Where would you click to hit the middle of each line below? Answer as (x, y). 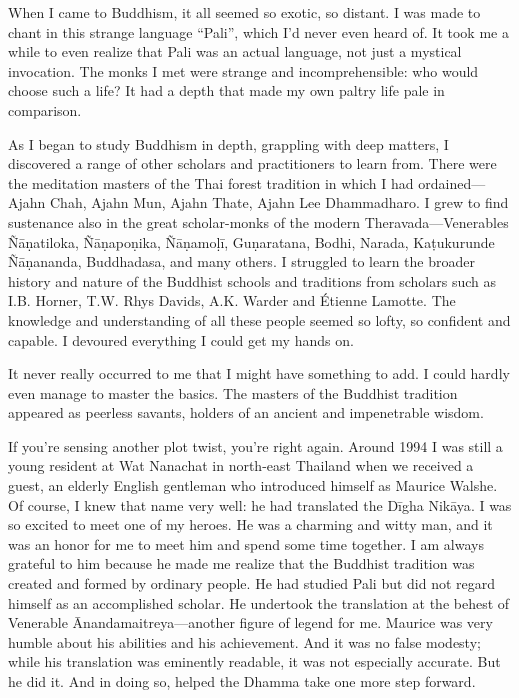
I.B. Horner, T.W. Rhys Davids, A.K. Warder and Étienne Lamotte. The (232, 300)
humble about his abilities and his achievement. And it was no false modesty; (244, 641)
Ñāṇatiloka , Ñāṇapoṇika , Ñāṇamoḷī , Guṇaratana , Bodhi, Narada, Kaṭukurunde (251, 241)
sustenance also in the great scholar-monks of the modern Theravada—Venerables (258, 221)
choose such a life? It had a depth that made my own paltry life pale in (226, 90)
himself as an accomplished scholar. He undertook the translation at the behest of (259, 602)
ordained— (452, 182)
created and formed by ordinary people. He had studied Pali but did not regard (252, 583)
